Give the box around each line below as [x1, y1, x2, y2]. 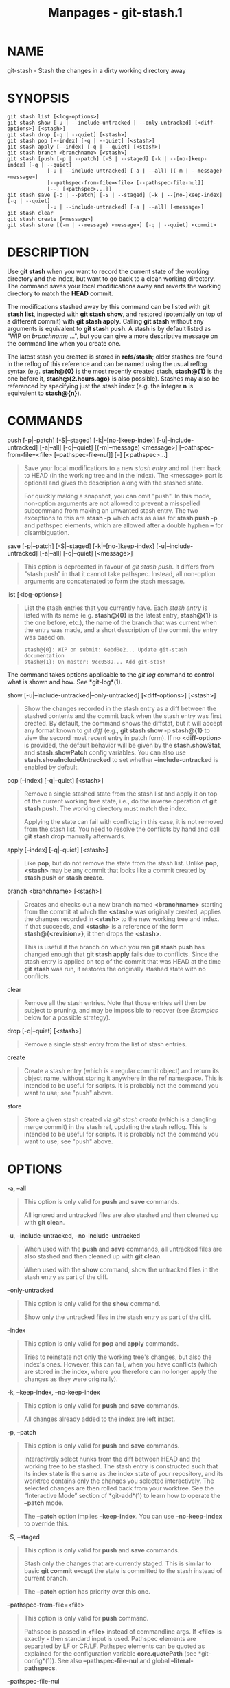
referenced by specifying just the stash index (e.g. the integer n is [7, 381, 194, 390]
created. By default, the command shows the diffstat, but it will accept [23, 719, 223, 727]
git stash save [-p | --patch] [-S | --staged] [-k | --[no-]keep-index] [7, 191, 223, 198]
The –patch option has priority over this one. [23, 1587, 150, 1595]
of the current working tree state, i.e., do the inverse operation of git [23, 796, 218, 805]
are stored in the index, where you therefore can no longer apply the [23, 1367, 218, 1375]
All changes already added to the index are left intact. [23, 1415, 176, 1423]
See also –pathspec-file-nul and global [57, 1656, 170, 1665]
